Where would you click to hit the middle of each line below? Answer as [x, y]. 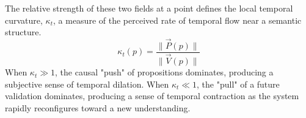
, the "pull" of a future [238, 84]
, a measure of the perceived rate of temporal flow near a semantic [177, 20]
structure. [23, 32]
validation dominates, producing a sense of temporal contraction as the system [152, 96]
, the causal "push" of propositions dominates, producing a [164, 72]
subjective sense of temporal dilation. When [87, 84]
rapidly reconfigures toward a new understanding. [98, 107]
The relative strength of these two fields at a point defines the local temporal [149, 8]
